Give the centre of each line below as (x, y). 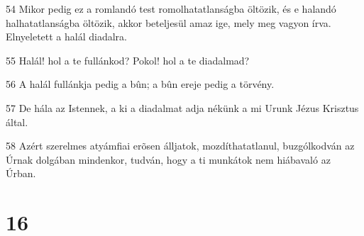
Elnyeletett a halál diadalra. (66, 36)
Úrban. (21, 173)
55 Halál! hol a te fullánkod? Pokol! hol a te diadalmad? (128, 60)
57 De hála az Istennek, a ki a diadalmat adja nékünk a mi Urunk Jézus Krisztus (182, 107)
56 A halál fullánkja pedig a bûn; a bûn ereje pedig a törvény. (140, 84)
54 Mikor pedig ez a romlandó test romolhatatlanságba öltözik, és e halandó (171, 9)
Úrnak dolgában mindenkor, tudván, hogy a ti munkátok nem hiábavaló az (168, 159)
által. (17, 122)
